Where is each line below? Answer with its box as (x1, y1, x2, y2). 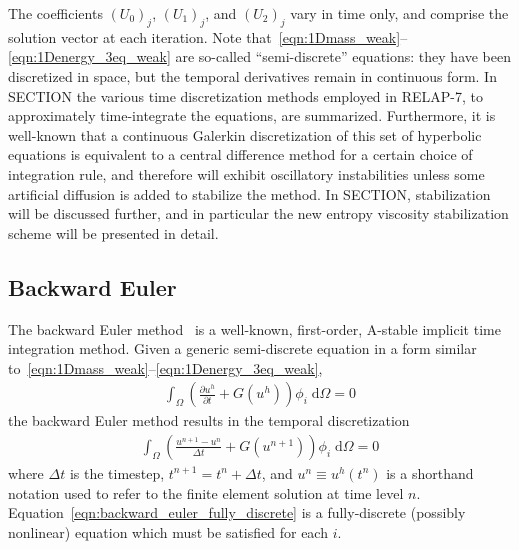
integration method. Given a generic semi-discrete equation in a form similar (8, 338, 477, 359)
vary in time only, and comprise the (290, 3, 509, 23)
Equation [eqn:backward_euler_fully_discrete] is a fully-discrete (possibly (8, 502, 466, 523)
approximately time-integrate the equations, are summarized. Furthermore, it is (8, 105, 496, 126)
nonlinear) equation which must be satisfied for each (8, 521, 328, 542)
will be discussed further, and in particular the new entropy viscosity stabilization (8, 203, 509, 224)
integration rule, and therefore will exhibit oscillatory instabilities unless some (8, 163, 485, 184)
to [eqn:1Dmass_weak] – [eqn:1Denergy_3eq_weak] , (8, 357, 323, 378)
